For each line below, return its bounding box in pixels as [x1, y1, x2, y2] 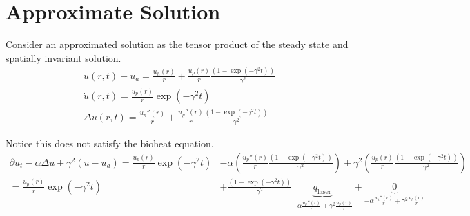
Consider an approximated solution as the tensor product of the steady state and [6, 37, 349, 52]
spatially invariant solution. [6, 50, 121, 65]
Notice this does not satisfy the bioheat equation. [6, 136, 214, 150]
